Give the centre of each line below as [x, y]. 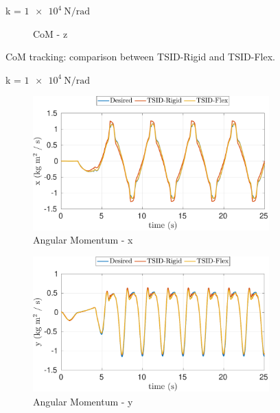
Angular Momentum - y [83, 401]
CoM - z [50, 33]
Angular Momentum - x [83, 240]
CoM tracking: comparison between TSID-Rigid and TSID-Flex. [140, 57]
